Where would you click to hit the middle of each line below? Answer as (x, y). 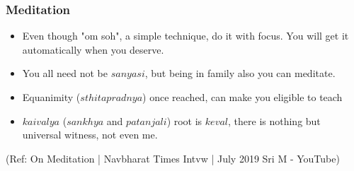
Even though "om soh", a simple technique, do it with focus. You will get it (185, 36)
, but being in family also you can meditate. (240, 73)
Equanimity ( (51, 97)
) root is (184, 120)
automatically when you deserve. (93, 49)
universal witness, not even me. (90, 135)
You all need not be (65, 73)
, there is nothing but (274, 120)
